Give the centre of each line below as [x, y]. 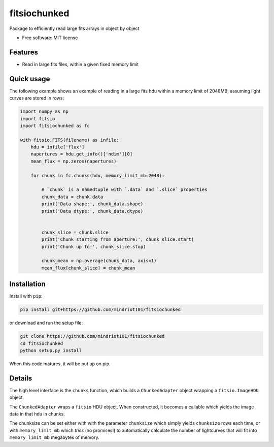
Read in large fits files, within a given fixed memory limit [80, 64]
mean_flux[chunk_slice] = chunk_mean [88, 268]
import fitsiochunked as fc [55, 125]
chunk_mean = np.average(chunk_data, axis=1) [99, 261]
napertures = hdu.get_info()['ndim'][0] [82, 154]
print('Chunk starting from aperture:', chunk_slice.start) [118, 240]
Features [24, 52]
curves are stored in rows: [37, 98]
